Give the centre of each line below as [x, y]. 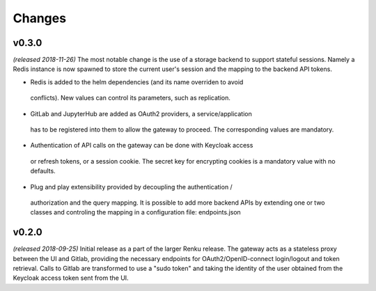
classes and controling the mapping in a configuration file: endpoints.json [136, 212]
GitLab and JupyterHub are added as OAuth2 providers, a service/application [141, 113]
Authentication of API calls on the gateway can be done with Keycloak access [142, 145]
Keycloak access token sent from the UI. [71, 278]
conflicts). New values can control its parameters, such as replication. [131, 98]
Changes [39, 18]
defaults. [43, 171]
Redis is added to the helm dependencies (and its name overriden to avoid [137, 82]
